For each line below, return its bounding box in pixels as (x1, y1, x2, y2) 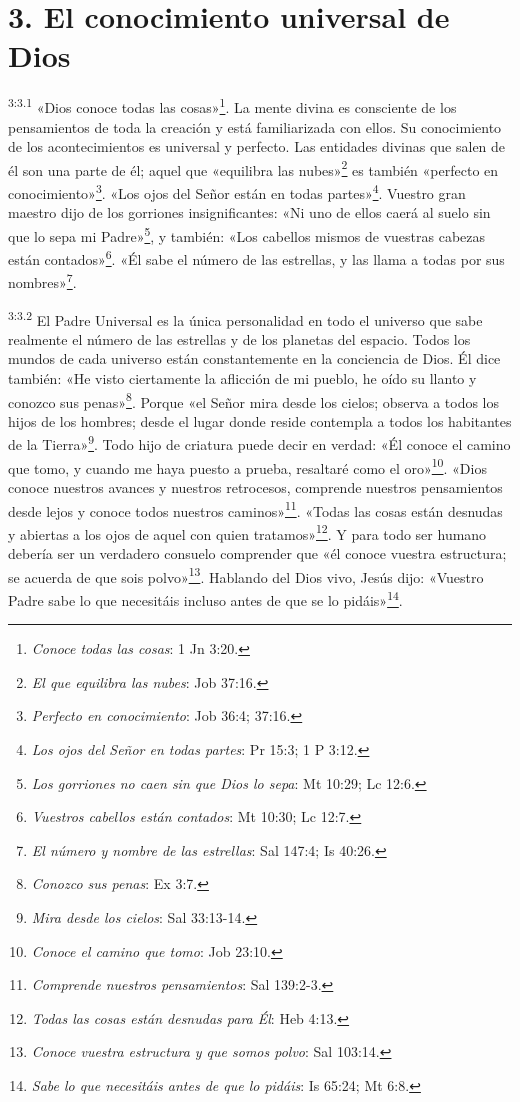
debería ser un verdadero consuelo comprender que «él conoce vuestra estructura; (8, 543, 507, 564)
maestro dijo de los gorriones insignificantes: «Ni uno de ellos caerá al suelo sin (8, 202, 491, 223)
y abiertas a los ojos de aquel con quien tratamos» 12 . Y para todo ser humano (8, 520, 487, 544)
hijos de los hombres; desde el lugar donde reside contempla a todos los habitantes (8, 410, 512, 431)
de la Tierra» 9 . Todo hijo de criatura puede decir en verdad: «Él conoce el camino (8, 431, 511, 455)
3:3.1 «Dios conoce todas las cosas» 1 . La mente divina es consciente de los (8, 94, 457, 117)
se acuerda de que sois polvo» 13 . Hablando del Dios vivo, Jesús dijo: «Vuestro (8, 563, 484, 587)
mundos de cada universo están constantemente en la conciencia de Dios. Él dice (8, 348, 501, 369)
